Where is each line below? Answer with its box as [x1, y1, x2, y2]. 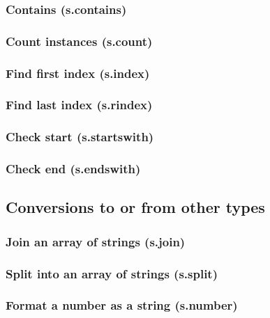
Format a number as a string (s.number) [6, 296, 238, 314]
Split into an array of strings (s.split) [6, 264, 218, 282]
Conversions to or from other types [6, 196, 265, 218]
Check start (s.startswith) [6, 128, 154, 145]
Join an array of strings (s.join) [6, 232, 186, 250]
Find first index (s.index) [6, 64, 150, 81]
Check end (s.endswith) [6, 160, 141, 177]
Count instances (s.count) [6, 32, 153, 49]
